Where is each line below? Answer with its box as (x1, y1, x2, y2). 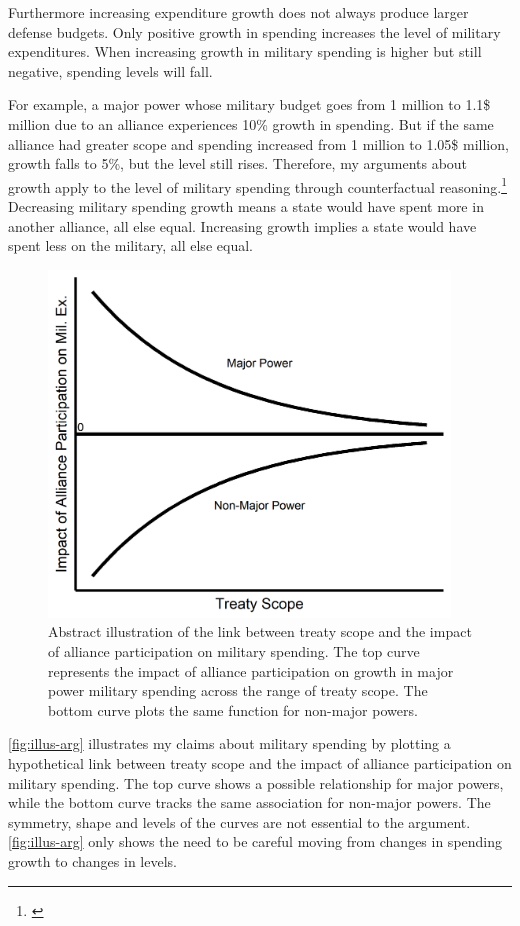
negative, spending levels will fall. (8, 60, 213, 81)
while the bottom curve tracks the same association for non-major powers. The (8, 792, 491, 813)
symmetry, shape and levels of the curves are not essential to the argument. (8, 811, 471, 832)
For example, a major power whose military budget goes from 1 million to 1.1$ (8, 94, 491, 115)
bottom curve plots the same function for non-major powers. (48, 699, 418, 720)
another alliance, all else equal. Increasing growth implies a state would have (8, 215, 477, 236)
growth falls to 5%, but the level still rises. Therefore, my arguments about (8, 153, 468, 174)
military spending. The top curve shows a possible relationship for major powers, (8, 772, 504, 793)
